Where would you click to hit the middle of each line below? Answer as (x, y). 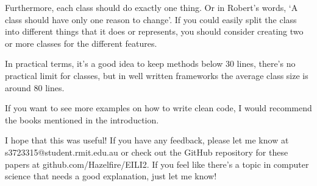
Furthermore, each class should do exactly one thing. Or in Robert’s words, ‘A (151, 7)
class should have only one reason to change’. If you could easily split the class (151, 19)
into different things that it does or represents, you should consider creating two (154, 31)
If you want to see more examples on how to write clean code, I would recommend (158, 108)
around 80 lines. (35, 87)
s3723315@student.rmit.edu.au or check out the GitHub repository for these (147, 152)
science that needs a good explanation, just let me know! (111, 176)
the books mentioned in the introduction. (82, 119)
